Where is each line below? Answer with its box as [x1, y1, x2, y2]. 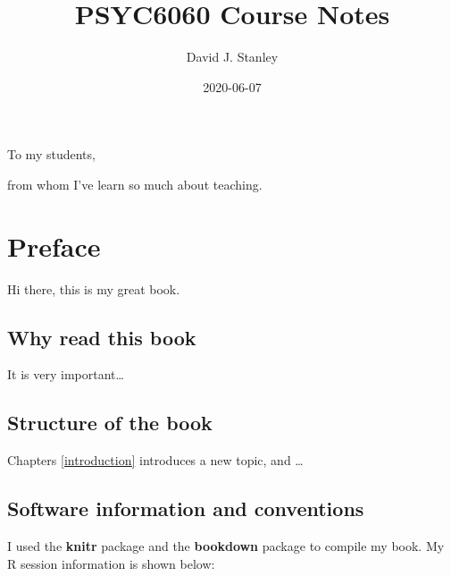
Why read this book [7, 323, 196, 351]
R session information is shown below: [7, 554, 215, 572]
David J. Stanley [186, 47, 279, 66]
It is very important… [7, 365, 124, 384]
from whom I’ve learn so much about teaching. [7, 174, 263, 193]
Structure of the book [7, 409, 213, 436]
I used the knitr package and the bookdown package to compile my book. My [7, 537, 445, 555]
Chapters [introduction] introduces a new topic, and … [7, 451, 304, 470]
